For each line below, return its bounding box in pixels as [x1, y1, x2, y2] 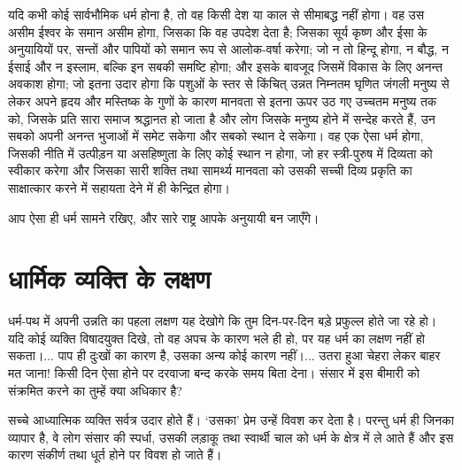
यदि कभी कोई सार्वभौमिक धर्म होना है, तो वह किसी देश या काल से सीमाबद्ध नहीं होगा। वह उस [8, 5, 425, 23]
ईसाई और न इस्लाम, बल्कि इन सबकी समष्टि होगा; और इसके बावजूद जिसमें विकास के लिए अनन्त [8, 57, 443, 75]
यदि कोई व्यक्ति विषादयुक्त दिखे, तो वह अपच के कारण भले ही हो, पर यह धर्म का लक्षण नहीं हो [8, 328, 425, 347]
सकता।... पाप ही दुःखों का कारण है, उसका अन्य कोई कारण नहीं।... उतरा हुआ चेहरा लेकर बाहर [8, 346, 441, 365]
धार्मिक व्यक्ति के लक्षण [8, 260, 211, 297]
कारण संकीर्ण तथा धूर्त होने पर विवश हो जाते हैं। [8, 445, 222, 464]
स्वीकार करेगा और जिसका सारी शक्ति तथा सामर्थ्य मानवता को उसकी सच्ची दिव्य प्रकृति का [8, 161, 412, 180]
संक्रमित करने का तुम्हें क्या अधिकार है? [8, 381, 182, 399]
